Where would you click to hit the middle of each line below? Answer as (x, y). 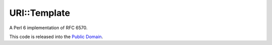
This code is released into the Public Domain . (56, 37)
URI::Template (40, 13)
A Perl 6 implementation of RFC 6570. (48, 28)
